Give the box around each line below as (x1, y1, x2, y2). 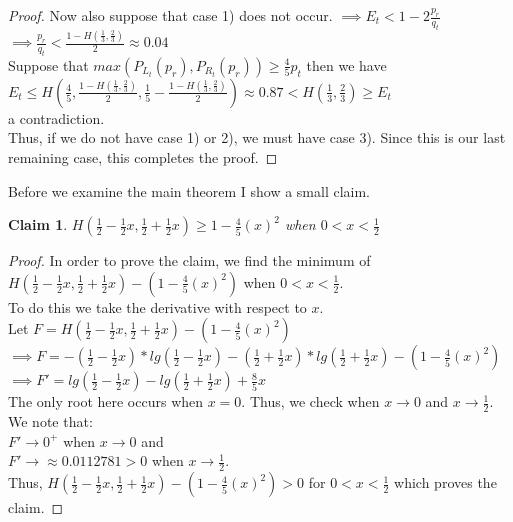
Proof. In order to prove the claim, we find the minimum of (8, 250, 371, 271)
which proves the (394, 472, 497, 493)
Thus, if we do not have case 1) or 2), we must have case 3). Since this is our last (8, 127, 506, 148)
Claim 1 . (8, 214, 68, 235)
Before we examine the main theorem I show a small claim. (8, 180, 371, 201)
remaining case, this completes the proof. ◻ (8, 147, 278, 168)
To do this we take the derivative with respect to (8, 296, 307, 317)
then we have (306, 54, 387, 75)
